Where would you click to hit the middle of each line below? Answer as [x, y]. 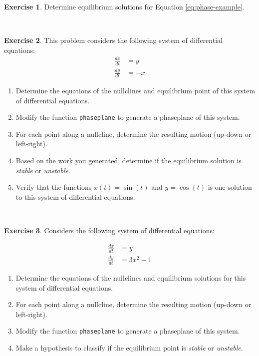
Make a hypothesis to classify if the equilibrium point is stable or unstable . [129, 348]
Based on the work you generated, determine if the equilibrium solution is [129, 160]
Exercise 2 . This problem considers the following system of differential [113, 40]
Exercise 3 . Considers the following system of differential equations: [109, 230]
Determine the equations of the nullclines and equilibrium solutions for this [131, 278]
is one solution [230, 187]
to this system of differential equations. [75, 196]
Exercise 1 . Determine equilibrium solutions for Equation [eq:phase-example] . [124, 6]
